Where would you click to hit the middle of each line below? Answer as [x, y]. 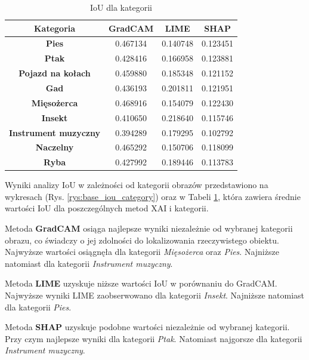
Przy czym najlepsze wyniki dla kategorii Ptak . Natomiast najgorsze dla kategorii [154, 338]
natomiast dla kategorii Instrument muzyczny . [89, 263]
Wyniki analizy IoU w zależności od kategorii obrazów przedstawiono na [137, 185]
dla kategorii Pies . [38, 307]
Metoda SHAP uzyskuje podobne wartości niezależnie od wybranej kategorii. [147, 327]
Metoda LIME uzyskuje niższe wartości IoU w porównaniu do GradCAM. [141, 283]
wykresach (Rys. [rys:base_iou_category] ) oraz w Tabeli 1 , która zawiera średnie [153, 196]
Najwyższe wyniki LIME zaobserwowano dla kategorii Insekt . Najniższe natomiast [155, 295]
